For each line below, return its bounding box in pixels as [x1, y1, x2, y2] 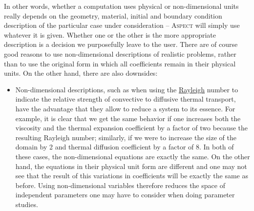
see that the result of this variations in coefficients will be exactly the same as [15, 170, 248, 181]
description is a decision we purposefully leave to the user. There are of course [4, 39, 238, 49]
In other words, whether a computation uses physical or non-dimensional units [4, 1, 239, 11]
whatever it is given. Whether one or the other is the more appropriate [4, 29, 216, 40]
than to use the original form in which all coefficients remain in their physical [4, 58, 236, 68]
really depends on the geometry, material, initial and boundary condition [4, 10, 222, 21]
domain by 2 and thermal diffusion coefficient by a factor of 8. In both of [15, 142, 234, 152]
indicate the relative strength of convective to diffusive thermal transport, [15, 94, 236, 104]
